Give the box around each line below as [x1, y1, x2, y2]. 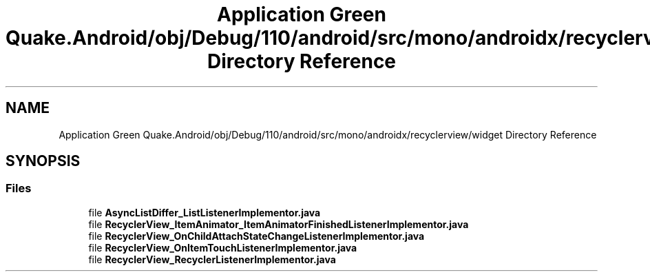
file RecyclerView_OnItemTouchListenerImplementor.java [88, 241, 357, 254]
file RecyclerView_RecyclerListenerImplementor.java [88, 253, 336, 265]
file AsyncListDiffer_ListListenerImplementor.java [88, 206, 321, 218]
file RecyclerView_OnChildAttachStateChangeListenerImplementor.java [88, 229, 425, 242]
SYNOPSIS [6, 152, 81, 170]
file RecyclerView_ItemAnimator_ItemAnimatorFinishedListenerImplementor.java [88, 218, 469, 230]
